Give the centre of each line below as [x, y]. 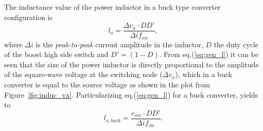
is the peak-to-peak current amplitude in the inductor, [119, 44]
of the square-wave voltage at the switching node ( [83, 74]
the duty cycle [236, 44]
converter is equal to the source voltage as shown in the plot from [107, 85]
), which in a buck [204, 74]
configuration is [28, 17]
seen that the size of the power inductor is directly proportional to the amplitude [131, 64]
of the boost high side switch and [56, 54]
